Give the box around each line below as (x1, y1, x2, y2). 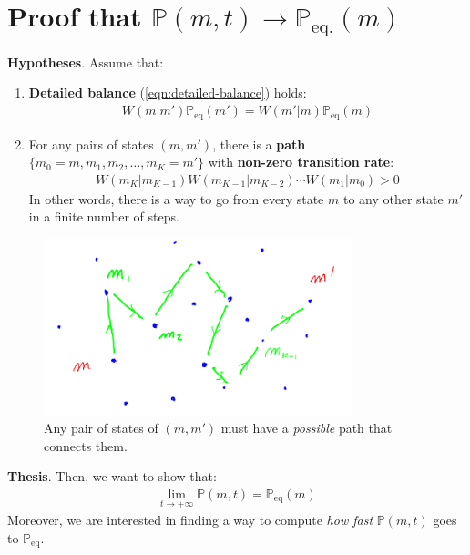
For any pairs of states (28, 134, 154, 153)
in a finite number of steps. (28, 207, 179, 226)
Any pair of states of (44, 418, 158, 437)
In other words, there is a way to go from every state (28, 189, 324, 208)
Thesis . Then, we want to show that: (7, 467, 217, 486)
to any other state (342, 189, 444, 208)
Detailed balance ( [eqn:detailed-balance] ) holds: (28, 83, 307, 102)
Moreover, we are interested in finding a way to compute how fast (7, 510, 373, 529)
